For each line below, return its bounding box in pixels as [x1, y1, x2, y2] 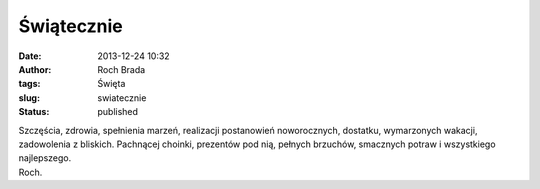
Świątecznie [18, 15, 124, 37]
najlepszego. [18, 152, 72, 164]
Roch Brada [97, 63, 146, 75]
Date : [18, 50, 42, 62]
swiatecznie [97, 91, 147, 104]
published [97, 106, 139, 118]
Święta [97, 78, 126, 90]
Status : [18, 106, 50, 118]
